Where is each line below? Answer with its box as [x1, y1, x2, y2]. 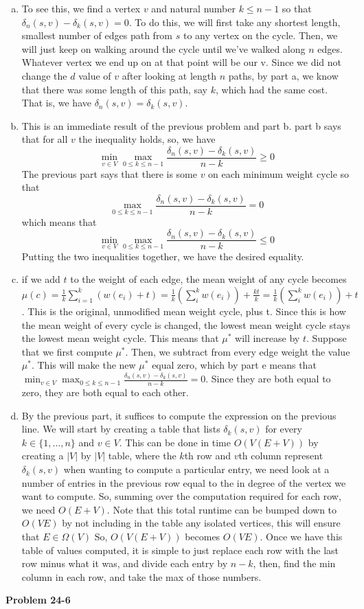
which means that [21, 214, 97, 229]
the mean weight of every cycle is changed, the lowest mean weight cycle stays [21, 317, 350, 332]
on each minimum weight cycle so [208, 166, 350, 181]
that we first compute [21, 344, 113, 358]
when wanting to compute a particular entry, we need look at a [63, 462, 330, 476]
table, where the [108, 448, 177, 463]
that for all [21, 132, 68, 146]
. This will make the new [31, 358, 136, 372]
